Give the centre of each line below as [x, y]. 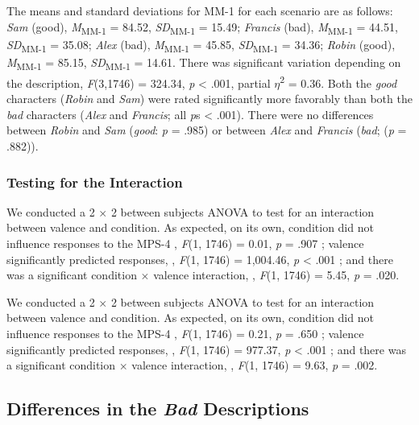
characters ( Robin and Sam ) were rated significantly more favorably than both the [209, 99]
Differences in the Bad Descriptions [158, 408]
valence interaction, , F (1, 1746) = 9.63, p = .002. [255, 365]
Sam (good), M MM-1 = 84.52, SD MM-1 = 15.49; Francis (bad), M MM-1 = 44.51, [202, 27]
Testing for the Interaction [95, 182]
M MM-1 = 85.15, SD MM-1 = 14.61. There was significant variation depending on [204, 63]
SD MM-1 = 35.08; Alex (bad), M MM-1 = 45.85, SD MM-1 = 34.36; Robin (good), [201, 45]
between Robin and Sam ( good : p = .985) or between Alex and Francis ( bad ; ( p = [207, 130]
